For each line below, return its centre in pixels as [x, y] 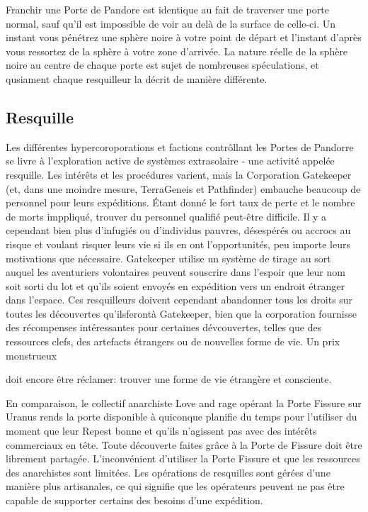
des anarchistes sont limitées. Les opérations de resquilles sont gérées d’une [168, 472]
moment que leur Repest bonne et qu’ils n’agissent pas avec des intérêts [161, 431]
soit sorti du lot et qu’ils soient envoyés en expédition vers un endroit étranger [175, 285]
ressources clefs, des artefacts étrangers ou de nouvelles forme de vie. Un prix [173, 341]
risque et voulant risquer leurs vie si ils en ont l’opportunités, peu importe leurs [178, 244]
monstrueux [31, 355]
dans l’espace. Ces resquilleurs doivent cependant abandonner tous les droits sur [179, 300]
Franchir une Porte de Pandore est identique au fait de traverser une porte [167, 9]
